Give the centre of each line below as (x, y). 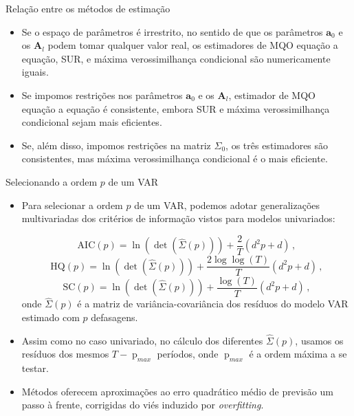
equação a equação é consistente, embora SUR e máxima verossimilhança (176, 108)
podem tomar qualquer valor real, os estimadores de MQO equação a (193, 45)
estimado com (51, 317)
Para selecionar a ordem (72, 205)
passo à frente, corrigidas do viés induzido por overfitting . (143, 405)
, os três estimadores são (277, 145)
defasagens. (114, 317)
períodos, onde (188, 354)
